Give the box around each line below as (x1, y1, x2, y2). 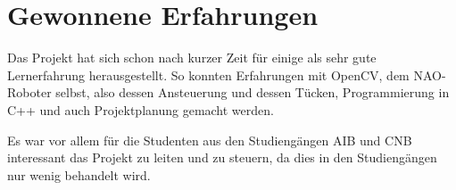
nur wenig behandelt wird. (7, 165, 151, 184)
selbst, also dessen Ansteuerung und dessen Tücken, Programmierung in (55, 83, 450, 102)
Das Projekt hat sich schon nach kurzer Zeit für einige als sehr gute (7, 48, 377, 67)
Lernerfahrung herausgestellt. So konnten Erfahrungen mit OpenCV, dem (7, 65, 410, 84)
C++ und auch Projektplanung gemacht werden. (7, 100, 274, 119)
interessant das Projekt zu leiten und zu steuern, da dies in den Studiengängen (7, 148, 437, 167)
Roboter (7, 83, 52, 102)
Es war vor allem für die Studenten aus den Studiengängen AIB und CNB (7, 130, 412, 149)
